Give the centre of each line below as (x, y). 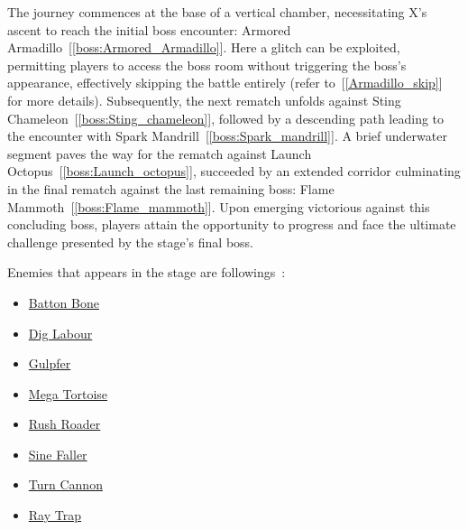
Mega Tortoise (68, 393)
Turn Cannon (65, 484)
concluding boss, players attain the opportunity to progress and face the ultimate (232, 224)
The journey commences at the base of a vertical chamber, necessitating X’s (217, 12)
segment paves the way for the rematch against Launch (160, 153)
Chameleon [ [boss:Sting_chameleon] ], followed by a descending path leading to (226, 118)
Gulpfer (50, 363)
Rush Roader (64, 424)
